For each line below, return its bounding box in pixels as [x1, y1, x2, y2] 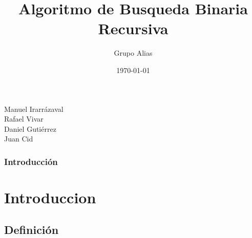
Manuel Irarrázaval [4, 103, 64, 114]
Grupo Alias [114, 47, 153, 58]
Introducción [4, 155, 58, 168]
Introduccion [4, 186, 96, 207]
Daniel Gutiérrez [4, 123, 56, 134]
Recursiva [98, 18, 169, 39]
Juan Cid [4, 133, 33, 144]
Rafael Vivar [4, 113, 44, 124]
